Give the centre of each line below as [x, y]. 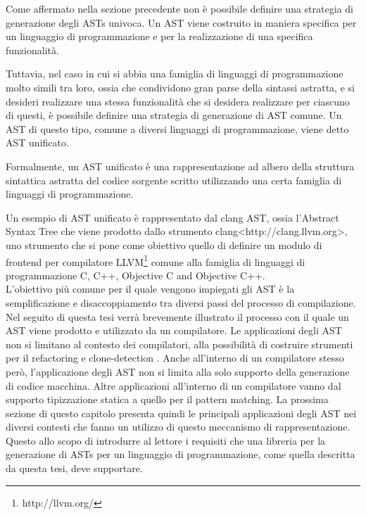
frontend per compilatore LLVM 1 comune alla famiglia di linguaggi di [156, 260]
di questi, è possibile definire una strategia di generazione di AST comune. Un [174, 115]
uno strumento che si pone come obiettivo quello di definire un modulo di [164, 244]
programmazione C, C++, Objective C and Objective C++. [135, 275]
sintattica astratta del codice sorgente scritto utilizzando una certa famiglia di [174, 180]
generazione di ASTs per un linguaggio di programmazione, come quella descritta [181, 454]
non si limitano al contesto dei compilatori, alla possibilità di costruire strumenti [179, 344]
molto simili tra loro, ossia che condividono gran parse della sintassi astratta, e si [180, 87]
